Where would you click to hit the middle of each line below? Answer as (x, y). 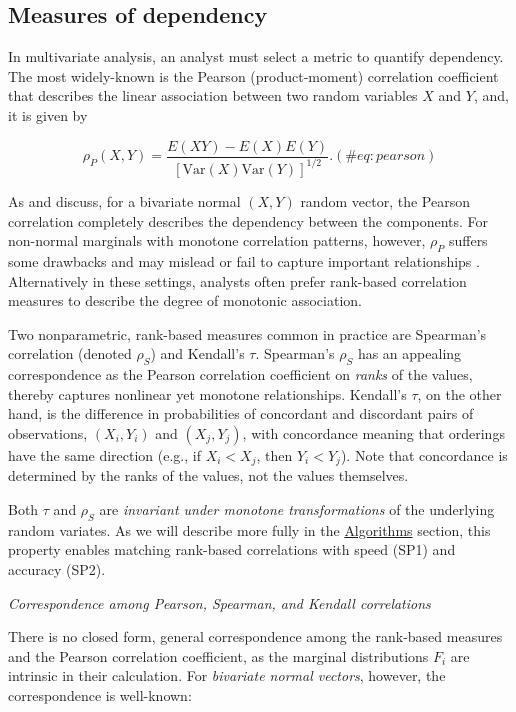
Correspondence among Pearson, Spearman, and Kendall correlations (219, 602)
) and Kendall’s (197, 353)
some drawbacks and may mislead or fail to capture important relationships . (244, 260)
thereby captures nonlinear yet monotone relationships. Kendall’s (207, 393)
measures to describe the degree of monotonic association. (185, 300)
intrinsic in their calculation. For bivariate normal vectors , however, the (227, 675)
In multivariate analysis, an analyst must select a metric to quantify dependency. (256, 56)
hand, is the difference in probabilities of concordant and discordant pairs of (241, 413)
